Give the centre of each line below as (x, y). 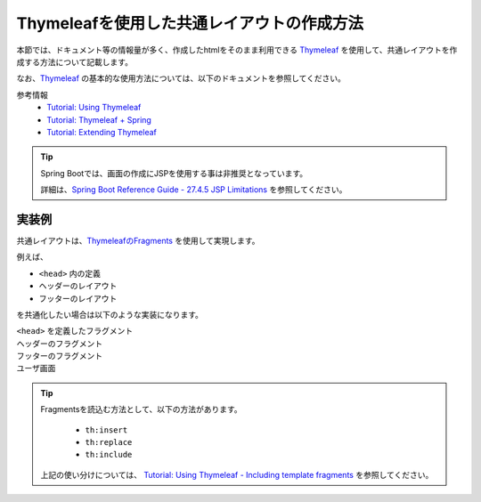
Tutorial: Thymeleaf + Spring (99, 119)
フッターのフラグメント (59, 356)
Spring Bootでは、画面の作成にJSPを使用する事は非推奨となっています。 (174, 173)
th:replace (109, 442)
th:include (109, 455)
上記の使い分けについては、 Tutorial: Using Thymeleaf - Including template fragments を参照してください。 (237, 474)
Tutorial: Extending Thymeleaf (102, 132)
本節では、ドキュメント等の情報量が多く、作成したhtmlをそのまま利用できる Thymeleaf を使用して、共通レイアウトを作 (237, 50)
